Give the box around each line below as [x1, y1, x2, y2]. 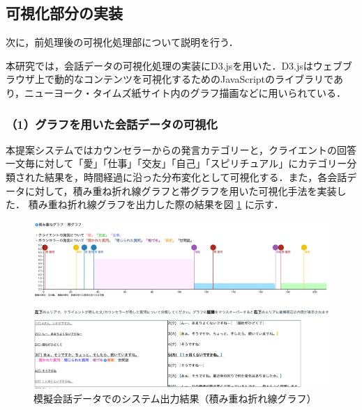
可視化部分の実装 [6, 2, 123, 24]
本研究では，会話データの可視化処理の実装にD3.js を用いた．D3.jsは [6, 58, 313, 72]
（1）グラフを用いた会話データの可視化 [6, 115, 218, 132]
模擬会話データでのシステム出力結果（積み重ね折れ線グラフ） [33, 391, 317, 405]
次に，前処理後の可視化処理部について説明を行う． [6, 35, 239, 49]
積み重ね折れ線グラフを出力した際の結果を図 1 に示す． [28, 197, 284, 212]
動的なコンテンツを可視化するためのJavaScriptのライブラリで [54, 72, 333, 86]
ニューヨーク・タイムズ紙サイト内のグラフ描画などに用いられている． [24, 85, 347, 100]
